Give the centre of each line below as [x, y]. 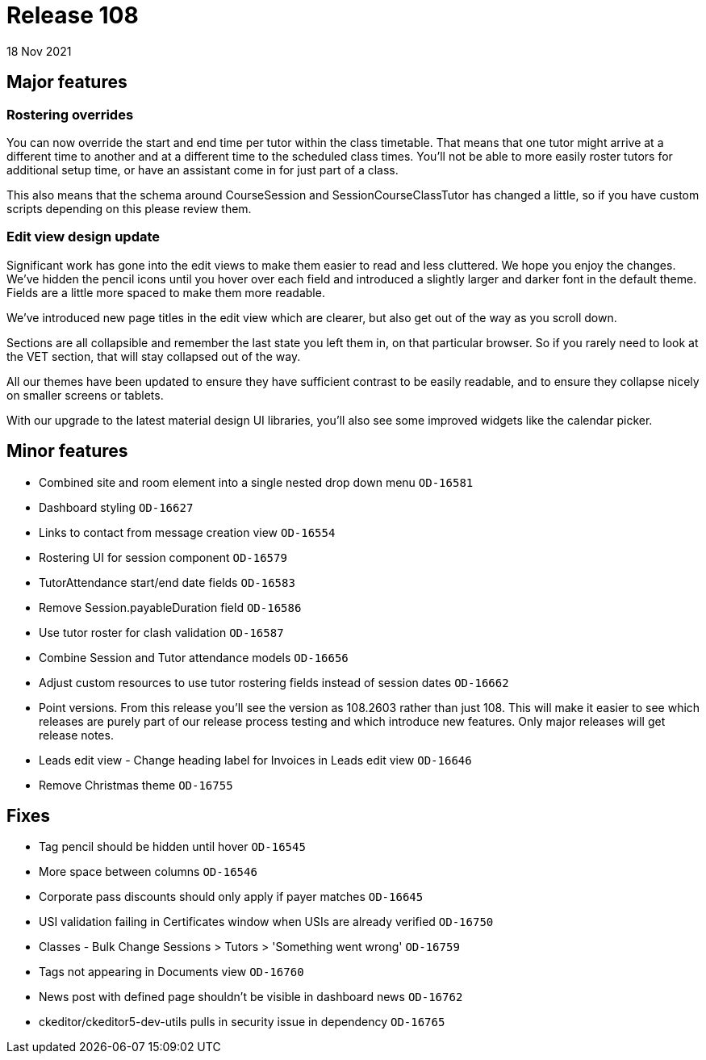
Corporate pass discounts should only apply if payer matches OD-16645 [231, 897]
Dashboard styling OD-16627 [116, 507]
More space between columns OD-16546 [148, 872]
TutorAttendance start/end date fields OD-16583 [167, 582]
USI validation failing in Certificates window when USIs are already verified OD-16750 [266, 922]
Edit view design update [84, 237]
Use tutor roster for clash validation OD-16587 [161, 632]
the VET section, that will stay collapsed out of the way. [154, 356]
